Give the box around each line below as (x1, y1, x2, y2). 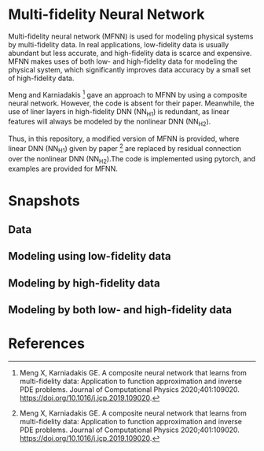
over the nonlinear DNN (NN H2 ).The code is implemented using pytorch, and (8, 153, 256, 165)
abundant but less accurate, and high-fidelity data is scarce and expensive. (8, 48, 252, 57)
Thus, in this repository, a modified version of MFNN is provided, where (8, 134, 240, 143)
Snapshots (8, 191, 80, 209)
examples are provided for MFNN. (8, 164, 118, 174)
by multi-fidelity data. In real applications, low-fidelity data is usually (8, 39, 229, 49)
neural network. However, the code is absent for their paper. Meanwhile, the (8, 98, 255, 108)
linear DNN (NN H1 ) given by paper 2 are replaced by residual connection (8, 142, 242, 155)
